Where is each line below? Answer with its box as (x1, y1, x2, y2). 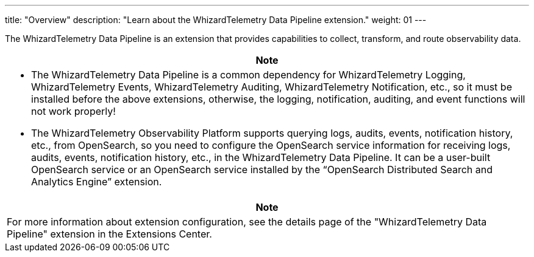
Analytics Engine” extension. (31, 176, 162, 188)
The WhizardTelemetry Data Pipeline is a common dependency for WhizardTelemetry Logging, (31, 69, 466, 81)
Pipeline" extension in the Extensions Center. (7, 228, 212, 240)
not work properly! (31, 105, 116, 117)
